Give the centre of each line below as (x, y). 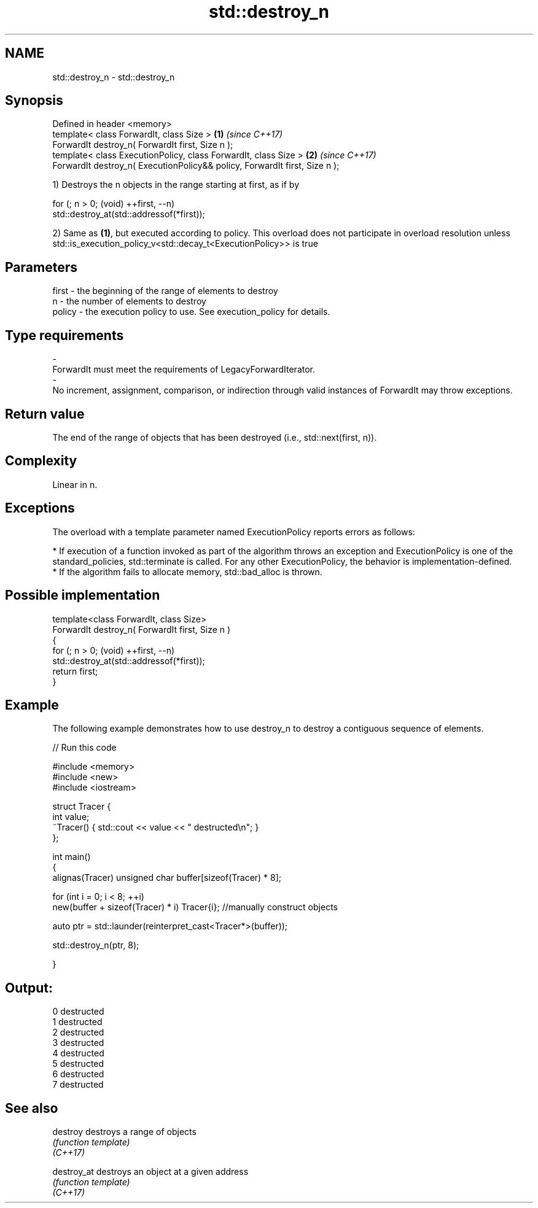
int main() (72, 857)
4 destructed (78, 1053)
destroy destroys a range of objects (124, 1132)
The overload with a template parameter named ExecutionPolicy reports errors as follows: (234, 532)
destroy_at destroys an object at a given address (150, 1172)
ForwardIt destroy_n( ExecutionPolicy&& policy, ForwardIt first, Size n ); (196, 166)
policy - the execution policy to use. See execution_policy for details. (191, 312)
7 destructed (78, 1085)
